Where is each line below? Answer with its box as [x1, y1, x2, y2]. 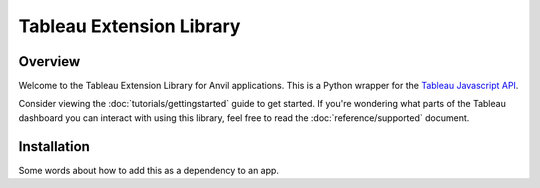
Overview [18, 53, 81, 70]
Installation [18, 138, 90, 155]
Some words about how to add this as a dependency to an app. [18, 164, 280, 176]
